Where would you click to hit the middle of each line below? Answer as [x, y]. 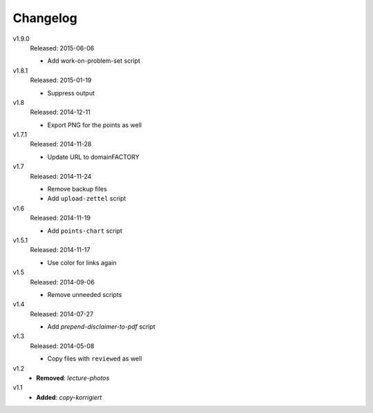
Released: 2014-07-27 [62, 314]
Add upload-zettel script [87, 199]
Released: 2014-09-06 [62, 282]
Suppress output [71, 93]
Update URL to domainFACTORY [93, 157]
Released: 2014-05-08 [62, 346]
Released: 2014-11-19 [60, 218]
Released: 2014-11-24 [61, 176]
